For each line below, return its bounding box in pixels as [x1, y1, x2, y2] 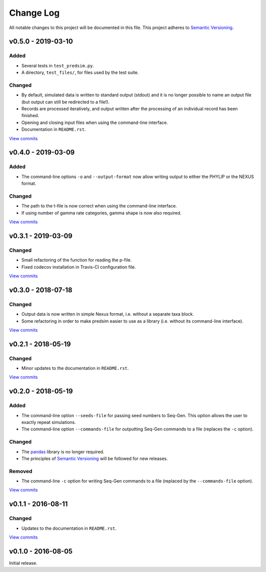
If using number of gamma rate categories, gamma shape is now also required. [21, 210, 182, 216]
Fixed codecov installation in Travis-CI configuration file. [21, 264, 136, 270]
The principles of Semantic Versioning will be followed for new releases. [21, 455, 168, 461]
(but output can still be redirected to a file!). [21, 99, 110, 105]
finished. [21, 113, 39, 119]
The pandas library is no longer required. [21, 449, 104, 454]
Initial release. [9, 560, 37, 566]
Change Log [9, 7, 60, 18]
